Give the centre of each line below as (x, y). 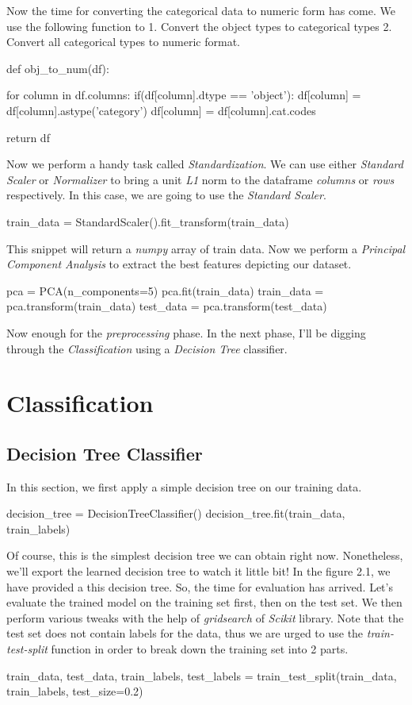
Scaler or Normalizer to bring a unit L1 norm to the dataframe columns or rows (200, 179)
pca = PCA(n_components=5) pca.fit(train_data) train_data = (165, 290)
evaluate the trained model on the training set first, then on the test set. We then (204, 602)
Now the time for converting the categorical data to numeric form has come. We (201, 10)
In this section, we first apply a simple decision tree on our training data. (184, 486)
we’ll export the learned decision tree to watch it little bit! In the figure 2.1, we (198, 571)
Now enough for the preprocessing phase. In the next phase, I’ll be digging (186, 332)
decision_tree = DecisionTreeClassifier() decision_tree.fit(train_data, (176, 513)
